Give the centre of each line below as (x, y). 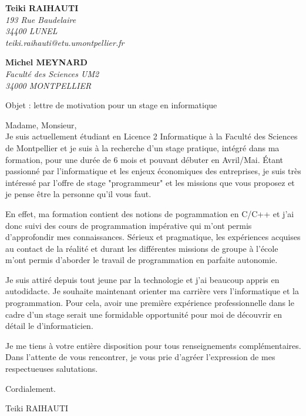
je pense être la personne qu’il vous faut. (78, 194)
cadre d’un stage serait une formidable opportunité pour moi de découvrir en (144, 314)
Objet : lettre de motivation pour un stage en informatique (111, 105)
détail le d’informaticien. (49, 326)
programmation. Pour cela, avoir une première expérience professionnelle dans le (150, 303)
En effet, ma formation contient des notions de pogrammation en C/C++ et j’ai (150, 213)
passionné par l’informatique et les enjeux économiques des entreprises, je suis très (153, 171)
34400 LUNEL (31, 31)
